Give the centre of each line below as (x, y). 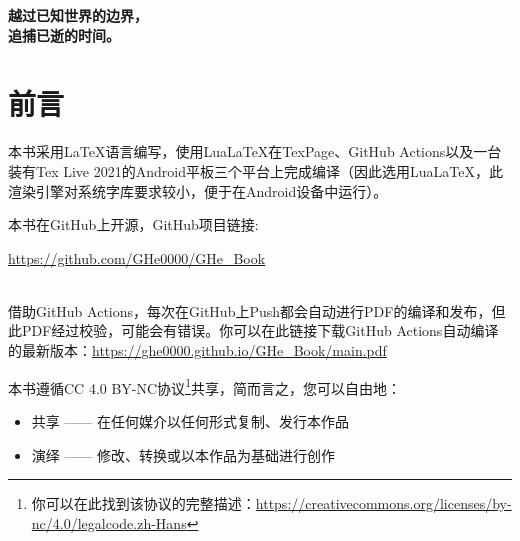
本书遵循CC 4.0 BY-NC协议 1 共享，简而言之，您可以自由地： (204, 386)
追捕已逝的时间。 (64, 34)
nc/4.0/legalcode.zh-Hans (109, 522)
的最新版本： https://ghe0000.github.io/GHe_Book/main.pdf (197, 350)
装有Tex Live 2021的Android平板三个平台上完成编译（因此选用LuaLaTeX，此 (255, 170)
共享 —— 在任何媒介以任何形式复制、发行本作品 (190, 420)
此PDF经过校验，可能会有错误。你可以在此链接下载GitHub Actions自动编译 (253, 330)
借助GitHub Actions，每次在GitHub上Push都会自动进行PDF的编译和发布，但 (257, 310)
